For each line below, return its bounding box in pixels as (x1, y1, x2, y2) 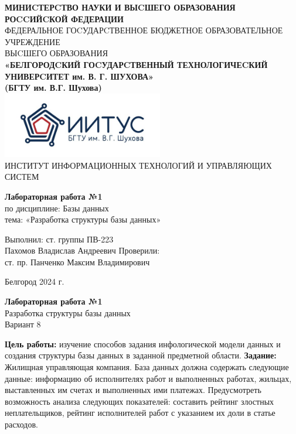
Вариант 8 (5, 318, 41, 330)
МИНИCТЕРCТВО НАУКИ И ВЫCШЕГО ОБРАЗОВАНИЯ (5, 1, 236, 13)
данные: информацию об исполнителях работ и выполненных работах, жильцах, (5, 372, 292, 384)
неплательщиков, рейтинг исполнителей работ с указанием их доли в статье (5, 406, 275, 419)
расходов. (5, 418, 38, 430)
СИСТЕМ (5, 170, 39, 183)
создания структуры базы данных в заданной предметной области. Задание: (5, 349, 277, 361)
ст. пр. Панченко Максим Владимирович (5, 255, 150, 268)
